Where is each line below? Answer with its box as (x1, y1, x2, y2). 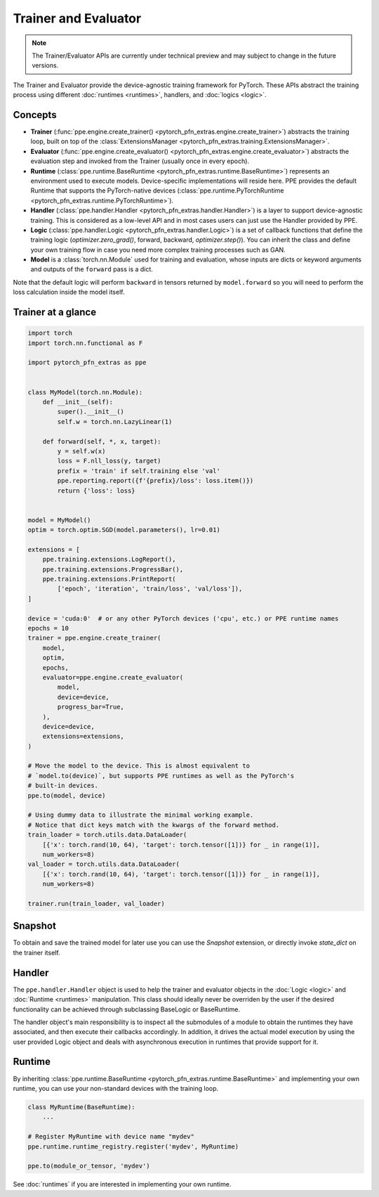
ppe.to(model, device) (27, 791, 106, 799)
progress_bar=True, (57, 703, 124, 711)
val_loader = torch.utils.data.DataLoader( (27, 860, 180, 868)
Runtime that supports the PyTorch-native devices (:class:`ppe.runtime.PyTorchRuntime (30, 186, 284, 195)
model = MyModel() (27, 516, 91, 524)
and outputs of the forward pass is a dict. (30, 265, 154, 273)
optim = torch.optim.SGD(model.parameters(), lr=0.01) (27, 526, 220, 534)
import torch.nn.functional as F (27, 339, 143, 347)
